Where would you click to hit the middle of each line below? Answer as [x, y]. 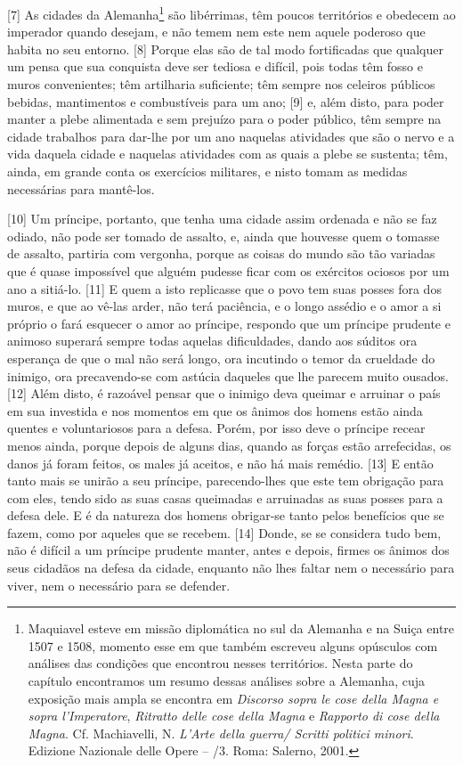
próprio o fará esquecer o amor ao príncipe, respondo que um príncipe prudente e [229, 323]
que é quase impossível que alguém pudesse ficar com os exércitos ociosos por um [228, 270]
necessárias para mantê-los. [81, 188]
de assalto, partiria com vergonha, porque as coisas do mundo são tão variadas [221, 253]
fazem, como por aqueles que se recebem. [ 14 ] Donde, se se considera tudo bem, [224, 532]
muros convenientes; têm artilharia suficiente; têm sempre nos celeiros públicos [221, 84]
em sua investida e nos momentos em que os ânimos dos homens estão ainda [215, 410]
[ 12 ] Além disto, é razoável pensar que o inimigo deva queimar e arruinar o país [224, 393]
